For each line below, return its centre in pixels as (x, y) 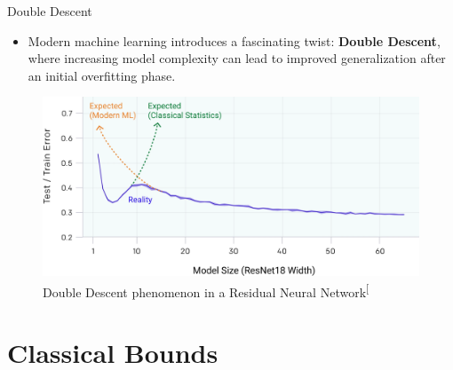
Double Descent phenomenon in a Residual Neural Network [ (206, 291)
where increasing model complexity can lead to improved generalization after (237, 58)
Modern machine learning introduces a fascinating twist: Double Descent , (234, 40)
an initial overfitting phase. (102, 75)
